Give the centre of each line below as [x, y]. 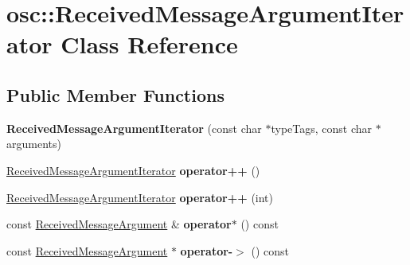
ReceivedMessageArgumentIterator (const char [134, 128]
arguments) [34, 144]
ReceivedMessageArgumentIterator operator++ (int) [140, 197]
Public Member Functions [115, 94]
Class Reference [149, 44]
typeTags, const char [322, 128]
